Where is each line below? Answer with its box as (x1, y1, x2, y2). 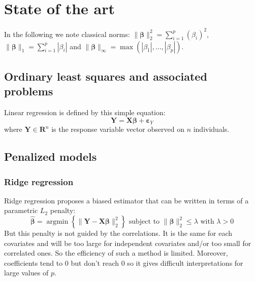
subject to (129, 218, 160, 226)
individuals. (193, 124, 230, 134)
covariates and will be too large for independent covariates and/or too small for (4, 237, 251, 248)
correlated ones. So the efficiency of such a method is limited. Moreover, (4, 248, 228, 258)
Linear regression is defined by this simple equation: (4, 107, 166, 118)
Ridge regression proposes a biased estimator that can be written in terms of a (4, 195, 249, 205)
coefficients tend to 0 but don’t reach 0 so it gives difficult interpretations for (4, 257, 243, 268)
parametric (4, 205, 38, 216)
